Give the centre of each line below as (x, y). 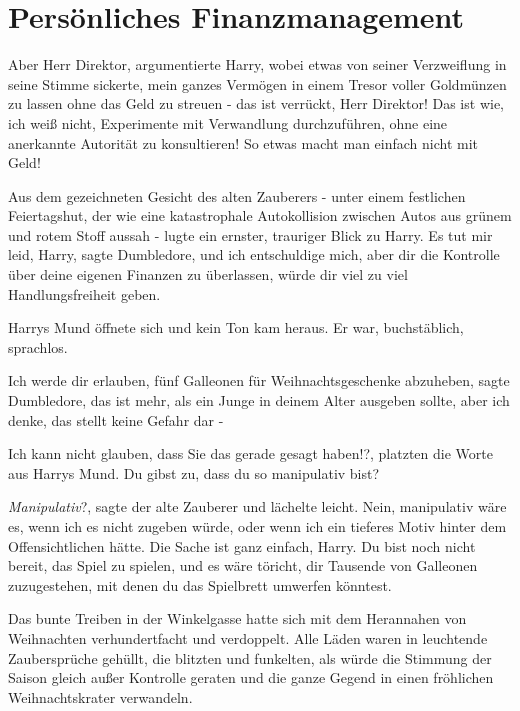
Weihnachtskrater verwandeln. (100, 696)
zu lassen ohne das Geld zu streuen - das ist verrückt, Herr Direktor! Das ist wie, (256, 103)
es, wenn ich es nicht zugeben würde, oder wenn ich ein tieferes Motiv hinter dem (257, 526)
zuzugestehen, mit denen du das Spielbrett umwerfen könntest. (200, 584)
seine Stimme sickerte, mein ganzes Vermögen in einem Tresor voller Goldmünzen (257, 83)
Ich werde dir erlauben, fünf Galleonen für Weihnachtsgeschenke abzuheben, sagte (259, 380)
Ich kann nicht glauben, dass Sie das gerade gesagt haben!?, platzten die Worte (250, 453)
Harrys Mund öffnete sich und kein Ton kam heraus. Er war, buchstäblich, (236, 327)
